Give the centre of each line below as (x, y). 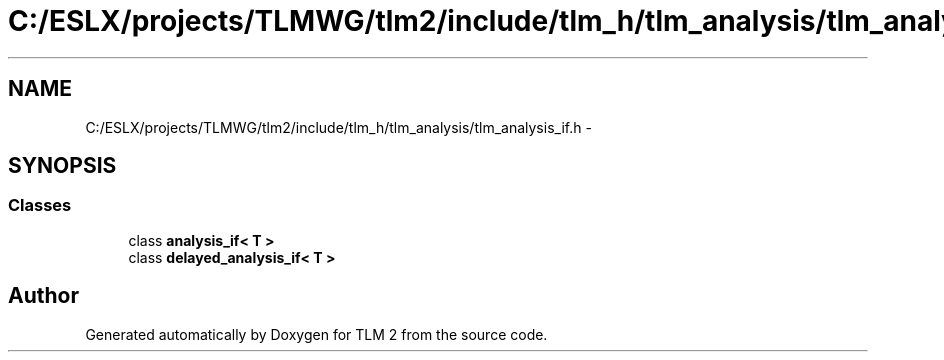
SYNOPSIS (62, 166)
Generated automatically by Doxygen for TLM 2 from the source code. (316, 334)
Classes (40, 205)
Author (43, 296)
